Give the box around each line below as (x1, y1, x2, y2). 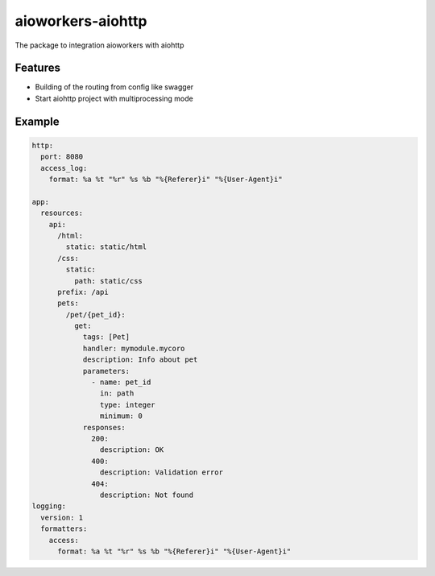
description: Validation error (99, 468, 223, 477)
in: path (99, 389, 135, 398)
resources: (40, 209, 84, 218)
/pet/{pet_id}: (65, 310, 126, 319)
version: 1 (40, 512, 84, 522)
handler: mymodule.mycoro (82, 343, 185, 353)
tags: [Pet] (82, 333, 130, 342)
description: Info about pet (82, 355, 198, 364)
